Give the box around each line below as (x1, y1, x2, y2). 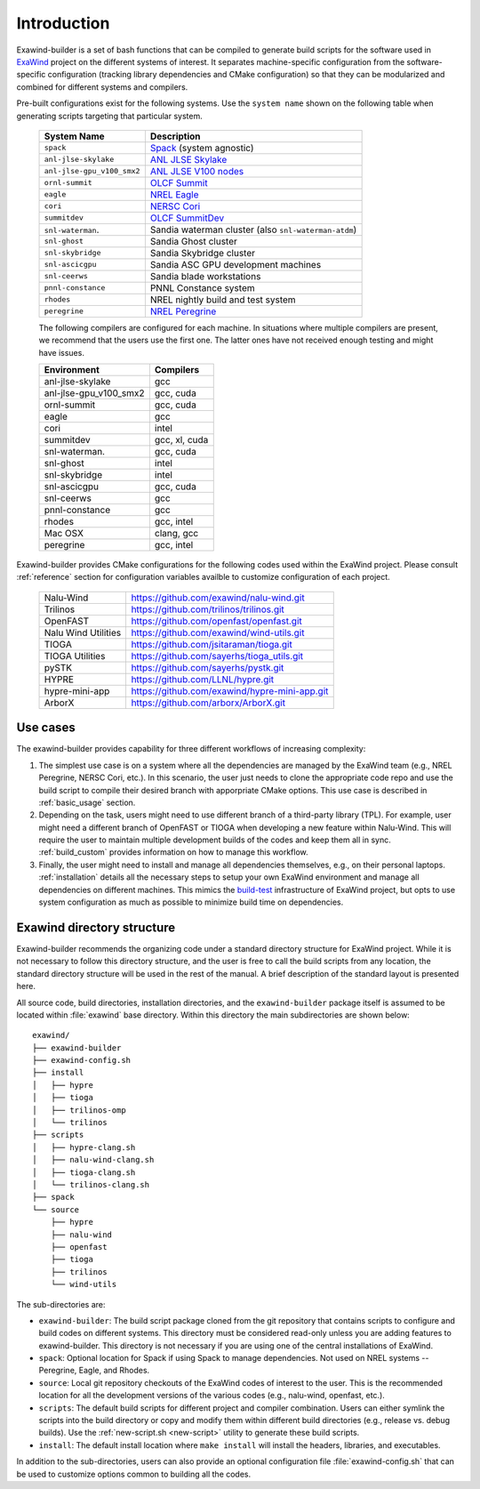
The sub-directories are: (16, 1299, 106, 1309)
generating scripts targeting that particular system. (16, 110, 204, 121)
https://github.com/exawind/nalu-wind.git (131, 592, 306, 604)
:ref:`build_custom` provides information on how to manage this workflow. (38, 847, 308, 857)
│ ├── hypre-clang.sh (32, 1142, 136, 1152)
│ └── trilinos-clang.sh (32, 1179, 150, 1189)
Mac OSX (44, 527, 84, 540)
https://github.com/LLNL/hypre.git (131, 672, 275, 685)
